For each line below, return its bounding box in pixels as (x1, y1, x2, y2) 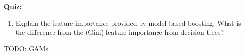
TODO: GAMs (4, 43, 48, 53)
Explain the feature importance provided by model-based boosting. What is (15, 17, 241, 27)
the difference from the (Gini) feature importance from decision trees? (15, 27, 224, 37)
